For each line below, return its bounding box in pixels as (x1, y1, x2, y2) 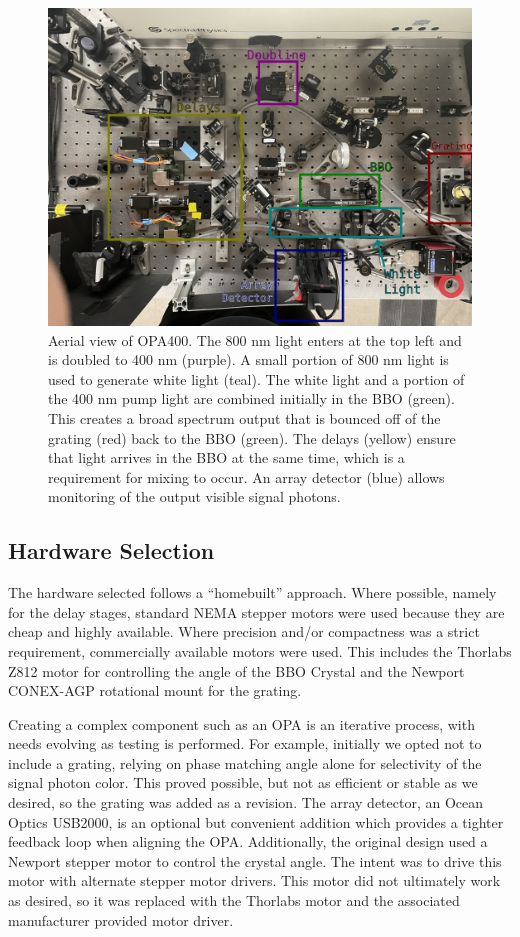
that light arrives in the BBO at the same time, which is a (48, 447, 405, 468)
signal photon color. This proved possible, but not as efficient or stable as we (8, 772, 478, 793)
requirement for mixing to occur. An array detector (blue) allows (48, 466, 445, 487)
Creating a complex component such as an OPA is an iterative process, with (8, 713, 475, 734)
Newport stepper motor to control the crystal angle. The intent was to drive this (8, 850, 502, 871)
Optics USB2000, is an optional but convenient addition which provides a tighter (8, 811, 504, 832)
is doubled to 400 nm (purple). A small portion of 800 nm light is (48, 349, 449, 370)
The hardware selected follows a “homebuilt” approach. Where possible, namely (8, 582, 497, 603)
